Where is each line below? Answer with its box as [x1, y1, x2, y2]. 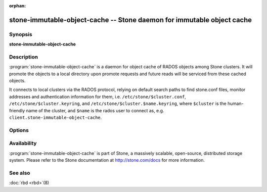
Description [9, 53, 38, 60]
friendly [9, 107, 25, 113]
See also [9, 169, 31, 176]
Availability [9, 140, 37, 147]
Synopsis [9, 31, 32, 38]
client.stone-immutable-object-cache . [9, 114, 102, 121]
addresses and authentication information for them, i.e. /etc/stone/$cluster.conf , [9, 94, 186, 99]
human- [227, 100, 244, 106]
